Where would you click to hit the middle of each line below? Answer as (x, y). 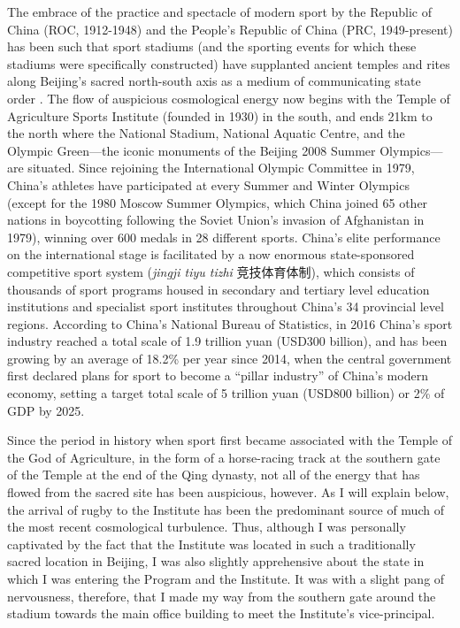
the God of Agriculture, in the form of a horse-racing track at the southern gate (224, 457)
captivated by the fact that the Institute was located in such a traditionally (211, 544)
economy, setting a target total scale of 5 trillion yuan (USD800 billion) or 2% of (226, 393)
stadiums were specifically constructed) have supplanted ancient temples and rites (229, 63)
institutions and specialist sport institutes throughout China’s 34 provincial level (226, 306)
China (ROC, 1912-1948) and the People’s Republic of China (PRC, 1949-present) (230, 29)
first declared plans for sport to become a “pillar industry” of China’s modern (218, 375)
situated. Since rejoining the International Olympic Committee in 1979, (221, 168)
